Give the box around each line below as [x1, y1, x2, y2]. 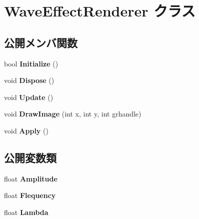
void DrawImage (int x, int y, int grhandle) [4, 108, 141, 119]
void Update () [4, 91, 53, 102]
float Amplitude [4, 173, 57, 183]
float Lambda [4, 206, 48, 217]
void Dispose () [4, 75, 54, 85]
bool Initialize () [4, 58, 58, 68]
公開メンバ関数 [4, 34, 77, 50]
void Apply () [4, 125, 48, 135]
